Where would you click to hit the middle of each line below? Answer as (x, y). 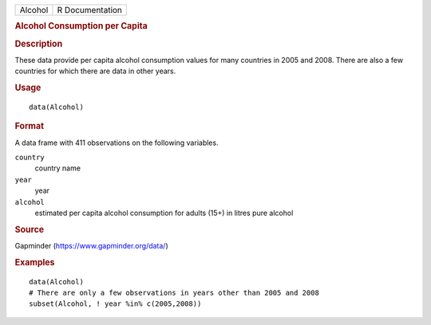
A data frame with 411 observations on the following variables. (117, 143)
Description (39, 44)
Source (30, 229)
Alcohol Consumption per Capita (81, 26)
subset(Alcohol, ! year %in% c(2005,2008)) (115, 304)
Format (29, 126)
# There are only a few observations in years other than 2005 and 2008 (174, 293)
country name (58, 168)
